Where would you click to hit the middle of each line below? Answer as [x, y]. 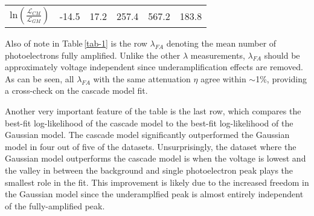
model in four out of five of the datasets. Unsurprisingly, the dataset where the [151, 146]
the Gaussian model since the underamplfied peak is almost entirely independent [154, 194]
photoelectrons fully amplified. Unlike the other [93, 55]
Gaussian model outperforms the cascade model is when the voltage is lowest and [155, 158]
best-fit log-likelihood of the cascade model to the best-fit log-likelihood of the [149, 123]
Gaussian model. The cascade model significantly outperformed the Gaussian [147, 135]
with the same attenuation [142, 78]
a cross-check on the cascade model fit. [76, 90]
